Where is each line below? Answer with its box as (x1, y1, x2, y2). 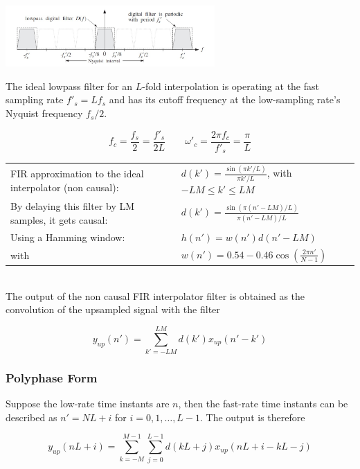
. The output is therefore (200, 409, 305, 424)
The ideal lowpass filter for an (6, 78, 133, 93)
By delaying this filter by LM (10, 199, 135, 213)
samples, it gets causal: (10, 212, 108, 227)
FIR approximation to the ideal (10, 166, 144, 180)
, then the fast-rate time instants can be (178, 396, 348, 411)
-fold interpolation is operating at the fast (142, 78, 319, 93)
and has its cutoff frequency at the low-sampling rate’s (109, 92, 341, 107)
